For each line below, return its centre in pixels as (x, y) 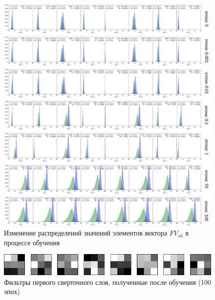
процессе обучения (32, 242)
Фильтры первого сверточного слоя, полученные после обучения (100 (107, 282)
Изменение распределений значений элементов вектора (86, 233)
